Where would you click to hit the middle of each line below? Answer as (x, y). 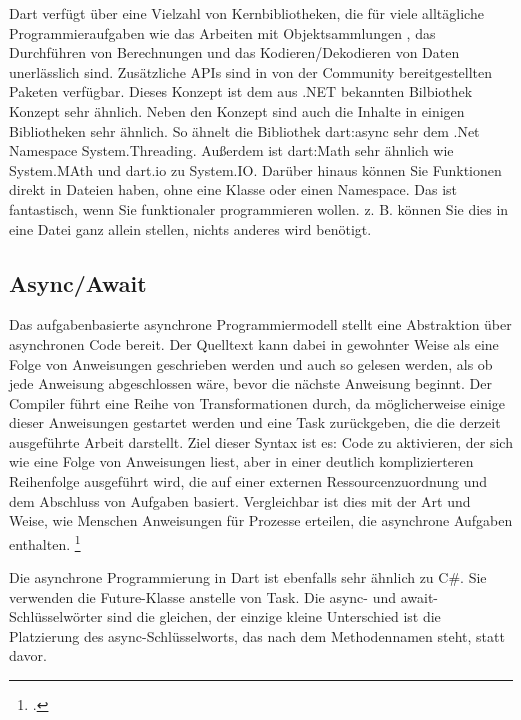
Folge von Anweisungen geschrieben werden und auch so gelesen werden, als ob (251, 363)
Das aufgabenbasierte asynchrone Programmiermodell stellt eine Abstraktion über (260, 324)
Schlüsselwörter (56, 616)
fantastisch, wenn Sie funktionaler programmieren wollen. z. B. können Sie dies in (259, 208)
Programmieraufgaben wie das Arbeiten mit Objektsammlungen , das (222, 32)
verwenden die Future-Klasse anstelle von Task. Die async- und (203, 596)
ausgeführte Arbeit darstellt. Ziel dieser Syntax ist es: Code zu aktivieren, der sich (261, 441)
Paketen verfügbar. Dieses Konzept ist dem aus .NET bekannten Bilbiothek (241, 91)
